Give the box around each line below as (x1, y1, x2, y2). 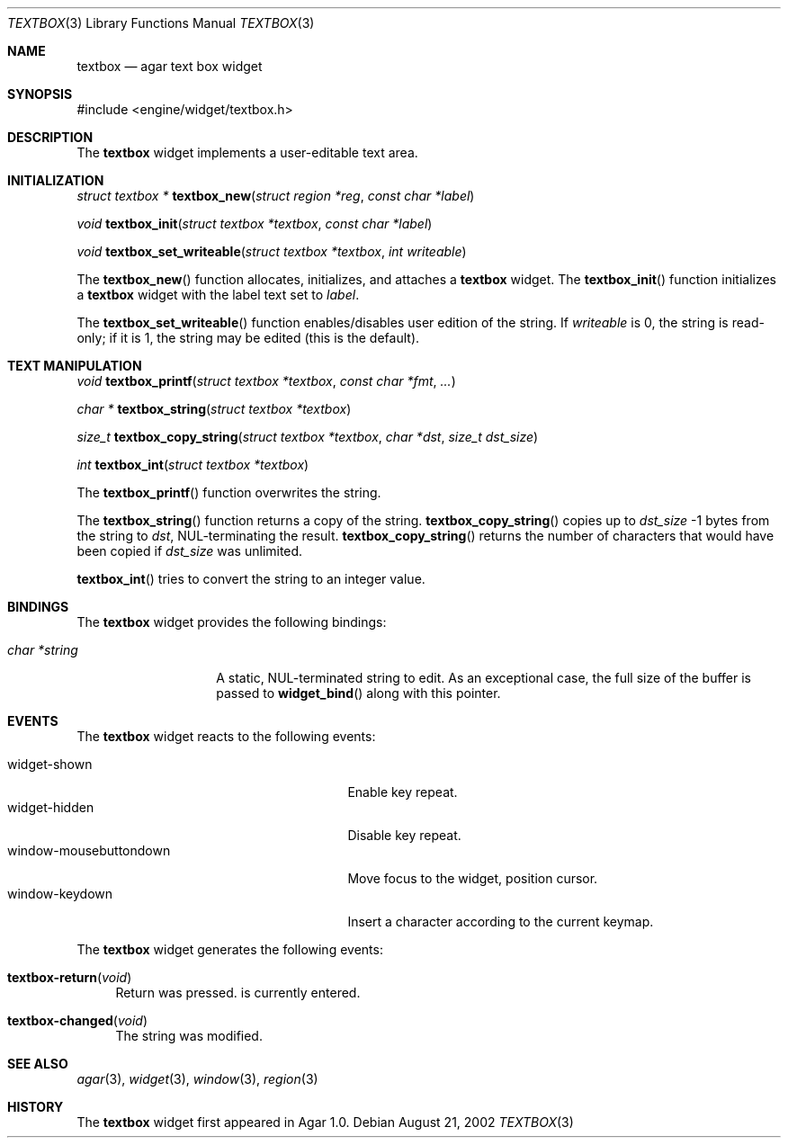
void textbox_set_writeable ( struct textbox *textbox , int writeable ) (76, 244, 467, 259)
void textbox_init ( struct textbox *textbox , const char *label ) (76, 216, 433, 231)
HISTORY (7, 1099, 64, 1114)
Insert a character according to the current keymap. (347, 914, 654, 929)
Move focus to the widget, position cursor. (347, 871, 598, 886)
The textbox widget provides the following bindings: (76, 614, 387, 630)
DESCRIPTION (7, 130, 94, 145)
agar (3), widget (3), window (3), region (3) (76, 1071, 318, 1087)
